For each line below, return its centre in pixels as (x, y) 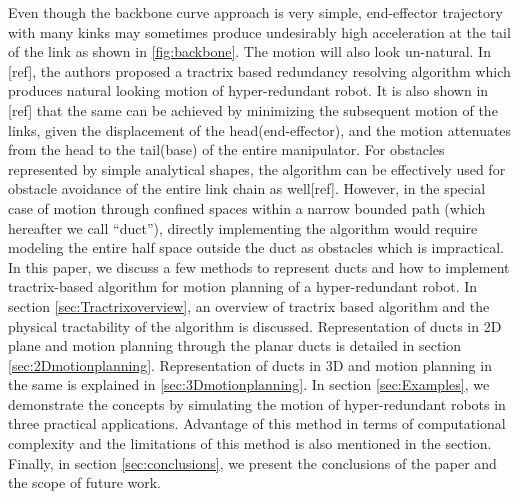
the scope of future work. (84, 482)
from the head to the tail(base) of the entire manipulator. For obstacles (226, 149)
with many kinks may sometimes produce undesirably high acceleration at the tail (259, 31)
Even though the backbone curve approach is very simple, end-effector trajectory (255, 12)
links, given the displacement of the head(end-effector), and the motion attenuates (260, 129)
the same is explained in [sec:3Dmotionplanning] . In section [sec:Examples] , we (249, 384)
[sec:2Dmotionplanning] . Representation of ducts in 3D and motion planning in (250, 364)
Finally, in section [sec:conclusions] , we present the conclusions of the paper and (252, 462)
